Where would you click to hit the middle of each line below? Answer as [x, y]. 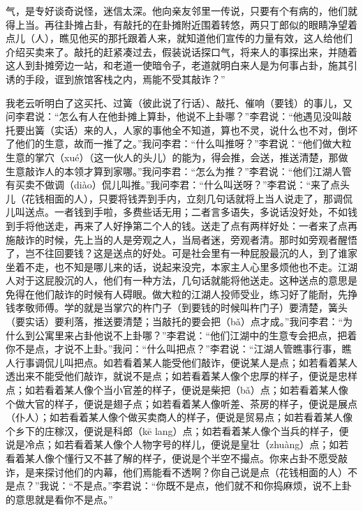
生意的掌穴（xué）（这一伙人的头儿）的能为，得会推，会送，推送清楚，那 [172, 157]
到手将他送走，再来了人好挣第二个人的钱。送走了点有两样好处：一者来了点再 [181, 225]
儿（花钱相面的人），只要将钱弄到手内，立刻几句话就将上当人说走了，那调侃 [179, 198]
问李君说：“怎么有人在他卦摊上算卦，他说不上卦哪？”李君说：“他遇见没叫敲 [179, 116]
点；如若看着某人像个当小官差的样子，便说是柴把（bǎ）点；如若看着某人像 [177, 390]
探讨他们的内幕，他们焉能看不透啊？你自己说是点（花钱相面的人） [196, 472]
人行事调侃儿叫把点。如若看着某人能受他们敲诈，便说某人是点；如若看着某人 [181, 362]
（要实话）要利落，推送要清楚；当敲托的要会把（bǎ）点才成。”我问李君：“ [174, 321]
